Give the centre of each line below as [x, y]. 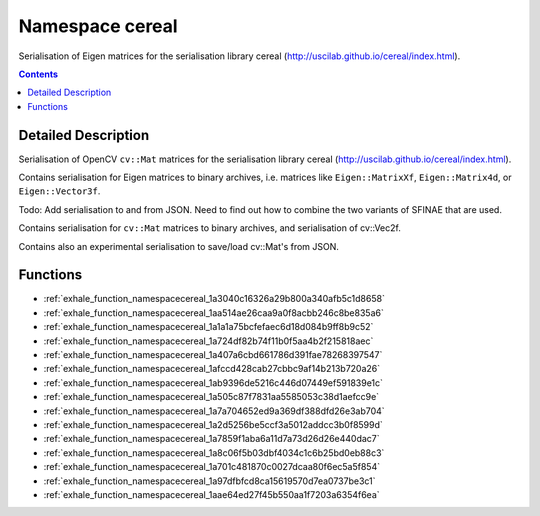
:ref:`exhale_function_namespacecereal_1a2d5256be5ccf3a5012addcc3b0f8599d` [213, 424]
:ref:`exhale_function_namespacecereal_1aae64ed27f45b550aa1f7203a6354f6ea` [211, 494]
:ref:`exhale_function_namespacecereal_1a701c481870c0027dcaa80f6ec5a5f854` [211, 467]
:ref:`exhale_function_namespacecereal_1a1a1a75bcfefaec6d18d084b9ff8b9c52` [208, 327]
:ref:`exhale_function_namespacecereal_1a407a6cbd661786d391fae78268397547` [213, 355]
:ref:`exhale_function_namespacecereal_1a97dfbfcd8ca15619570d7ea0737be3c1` [209, 481]
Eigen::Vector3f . [59, 191]
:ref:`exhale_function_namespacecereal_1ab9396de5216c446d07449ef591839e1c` [213, 382]
